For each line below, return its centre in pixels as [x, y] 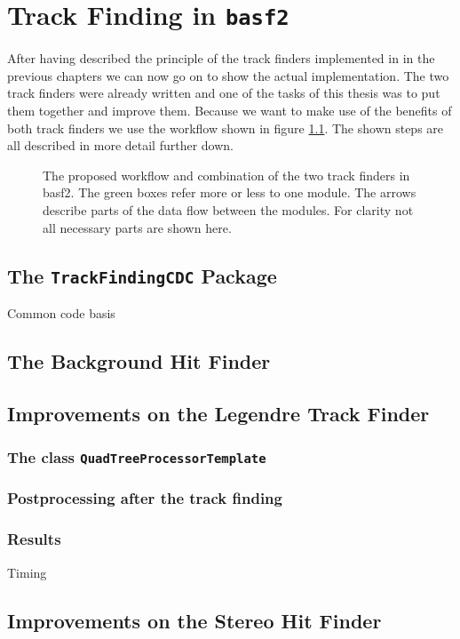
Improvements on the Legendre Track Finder [218, 413]
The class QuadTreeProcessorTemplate [137, 457]
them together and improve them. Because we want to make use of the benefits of [230, 111]
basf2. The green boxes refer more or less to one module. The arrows [230, 192]
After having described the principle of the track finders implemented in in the [221, 58]
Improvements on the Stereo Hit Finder [194, 620]
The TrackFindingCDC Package [142, 275]
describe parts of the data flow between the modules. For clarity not [228, 210]
